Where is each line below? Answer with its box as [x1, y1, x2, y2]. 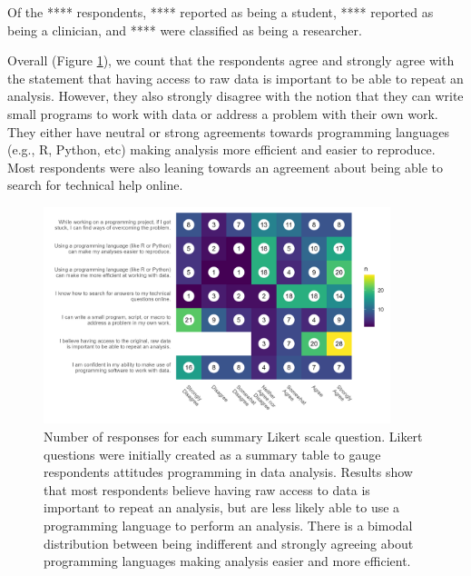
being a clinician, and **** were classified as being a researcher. [7, 20, 362, 39]
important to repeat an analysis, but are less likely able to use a [44, 498, 400, 517]
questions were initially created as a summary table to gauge [44, 444, 381, 463]
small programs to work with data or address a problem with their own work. [7, 104, 438, 123]
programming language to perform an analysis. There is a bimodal [44, 515, 413, 534]
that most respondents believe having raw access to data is [44, 480, 370, 499]
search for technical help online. [7, 175, 183, 194]
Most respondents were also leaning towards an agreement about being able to [7, 157, 444, 176]
